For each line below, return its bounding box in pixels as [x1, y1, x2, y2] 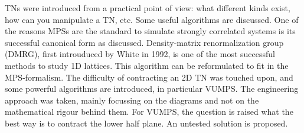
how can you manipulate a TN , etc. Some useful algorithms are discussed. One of [5, 13, 299, 25]
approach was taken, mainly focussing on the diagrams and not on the [5, 94, 259, 106]
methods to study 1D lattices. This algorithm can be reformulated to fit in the [5, 59, 289, 71]
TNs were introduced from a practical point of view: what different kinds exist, [5, 2, 290, 14]
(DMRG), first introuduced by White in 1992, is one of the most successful [5, 48, 275, 60]
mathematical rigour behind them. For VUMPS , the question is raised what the [5, 105, 293, 118]
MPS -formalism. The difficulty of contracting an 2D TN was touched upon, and [5, 71, 293, 83]
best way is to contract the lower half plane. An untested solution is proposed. [5, 117, 288, 129]
